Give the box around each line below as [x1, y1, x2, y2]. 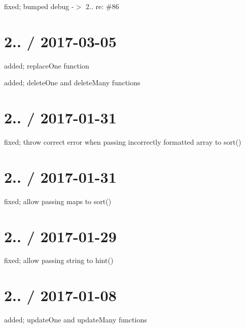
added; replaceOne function [4, 60, 89, 71]
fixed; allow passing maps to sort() [4, 195, 112, 206]
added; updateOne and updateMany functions [4, 314, 147, 325]
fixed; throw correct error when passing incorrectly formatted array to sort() [4, 137, 241, 147]
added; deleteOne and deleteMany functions [4, 77, 141, 88]
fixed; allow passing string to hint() [4, 255, 114, 266]
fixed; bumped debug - [4, 1, 74, 11]
